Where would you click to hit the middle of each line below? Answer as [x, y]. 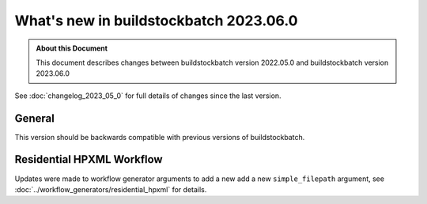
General [35, 118]
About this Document [72, 48]
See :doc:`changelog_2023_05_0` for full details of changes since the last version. [148, 96]
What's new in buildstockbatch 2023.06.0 [156, 21]
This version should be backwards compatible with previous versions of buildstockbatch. [160, 137]
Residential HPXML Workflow [89, 159]
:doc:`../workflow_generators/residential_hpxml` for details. [111, 189]
